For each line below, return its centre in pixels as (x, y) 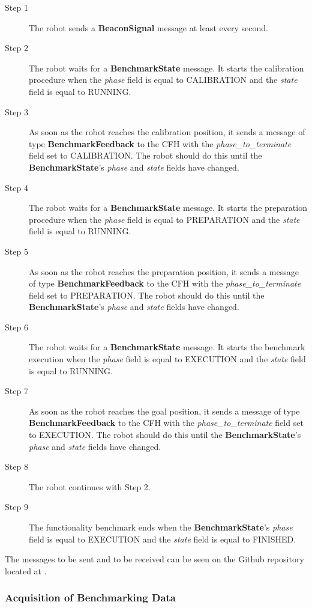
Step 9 (16, 507)
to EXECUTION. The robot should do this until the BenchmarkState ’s (165, 435)
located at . (26, 570)
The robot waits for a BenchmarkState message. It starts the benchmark (167, 347)
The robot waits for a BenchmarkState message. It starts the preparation (168, 208)
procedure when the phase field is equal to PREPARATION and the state (164, 219)
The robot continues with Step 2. (90, 486)
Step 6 (16, 327)
